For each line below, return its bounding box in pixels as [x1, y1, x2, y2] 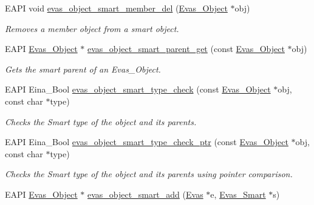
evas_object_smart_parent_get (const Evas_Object [87, 42, 285, 55]
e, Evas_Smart [210, 187, 266, 200]
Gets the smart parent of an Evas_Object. [5, 62, 161, 75]
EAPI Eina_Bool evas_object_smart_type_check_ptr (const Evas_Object [5, 135, 288, 148]
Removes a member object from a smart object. [5, 22, 179, 34]
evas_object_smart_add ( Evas [87, 187, 203, 200]
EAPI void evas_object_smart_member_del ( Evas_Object [5, 2, 228, 14]
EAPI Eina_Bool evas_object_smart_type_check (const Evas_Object [5, 83, 271, 96]
